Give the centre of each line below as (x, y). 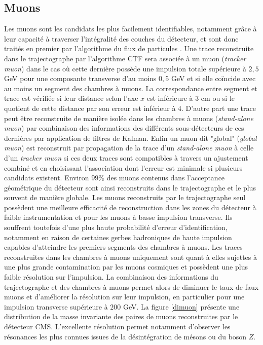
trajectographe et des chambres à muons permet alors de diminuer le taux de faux (131, 286)
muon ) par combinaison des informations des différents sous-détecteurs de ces (124, 128)
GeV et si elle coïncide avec (213, 78)
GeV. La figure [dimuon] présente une (181, 306)
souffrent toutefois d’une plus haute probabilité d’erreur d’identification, (116, 227)
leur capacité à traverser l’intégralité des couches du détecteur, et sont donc (121, 38)
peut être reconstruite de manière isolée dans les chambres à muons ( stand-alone (129, 118)
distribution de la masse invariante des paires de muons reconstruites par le (121, 316)
